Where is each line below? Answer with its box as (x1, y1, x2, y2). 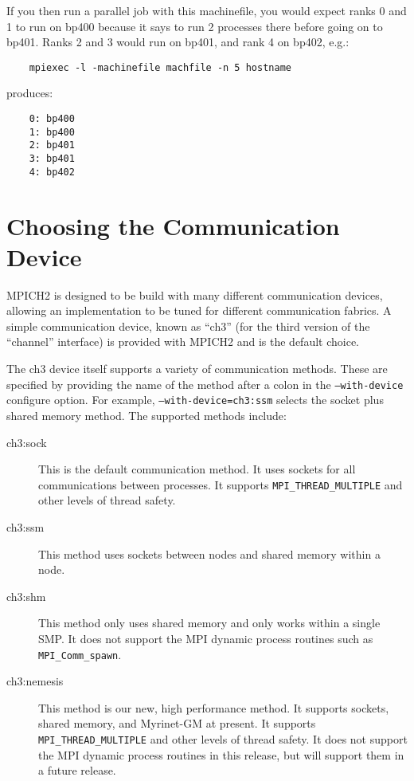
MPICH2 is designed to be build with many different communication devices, (6, 286, 383, 303)
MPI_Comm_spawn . (38, 646, 122, 662)
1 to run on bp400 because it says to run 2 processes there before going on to (6, 18, 383, 34)
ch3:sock (6, 434, 47, 450)
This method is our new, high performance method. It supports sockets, (38, 699, 389, 716)
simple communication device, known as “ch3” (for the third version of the (6, 317, 370, 334)
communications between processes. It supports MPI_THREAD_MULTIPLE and (38, 476, 403, 493)
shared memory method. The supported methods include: (6, 406, 287, 423)
